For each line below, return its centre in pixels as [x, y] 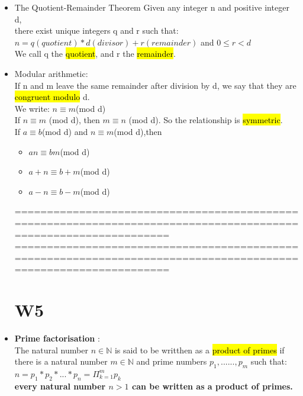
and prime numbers [172, 361]
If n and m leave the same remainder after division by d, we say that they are [155, 85]
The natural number [51, 350]
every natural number [60, 386]
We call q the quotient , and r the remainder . [95, 54]
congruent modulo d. [52, 97]
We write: [32, 108]
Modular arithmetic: [51, 73]
